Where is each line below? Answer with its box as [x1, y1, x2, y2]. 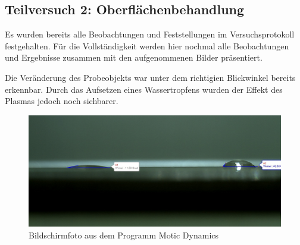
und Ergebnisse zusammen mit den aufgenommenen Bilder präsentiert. [5, 51, 262, 64]
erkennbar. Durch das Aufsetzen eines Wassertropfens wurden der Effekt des [5, 83, 283, 95]
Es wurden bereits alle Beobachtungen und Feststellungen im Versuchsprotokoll [5, 28, 295, 40]
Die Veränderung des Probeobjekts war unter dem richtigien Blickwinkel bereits [5, 71, 296, 83]
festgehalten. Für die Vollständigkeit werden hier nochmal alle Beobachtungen [5, 39, 289, 52]
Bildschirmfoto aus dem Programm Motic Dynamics [29, 228, 219, 241]
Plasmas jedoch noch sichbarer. [5, 95, 118, 107]
